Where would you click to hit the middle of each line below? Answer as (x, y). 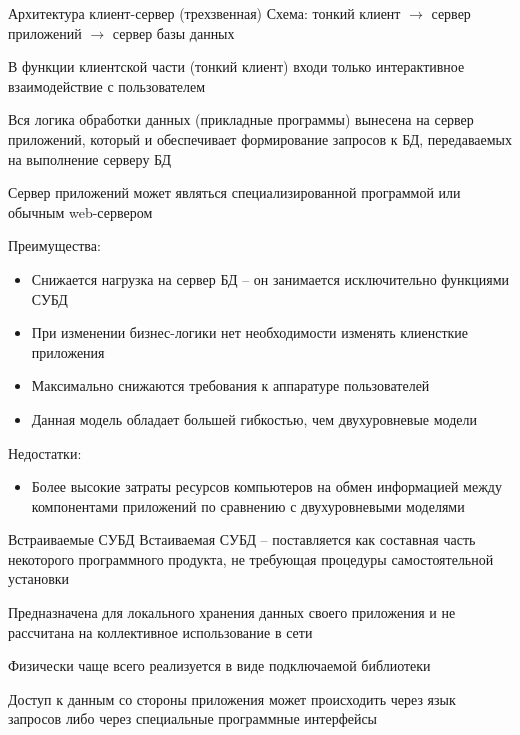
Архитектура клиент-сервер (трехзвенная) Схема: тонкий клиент (204, 13)
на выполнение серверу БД (90, 158)
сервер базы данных (173, 32)
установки (39, 578)
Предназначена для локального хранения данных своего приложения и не (232, 612)
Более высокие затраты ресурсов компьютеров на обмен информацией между (266, 486)
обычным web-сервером (80, 211)
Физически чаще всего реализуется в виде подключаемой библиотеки (219, 665)
